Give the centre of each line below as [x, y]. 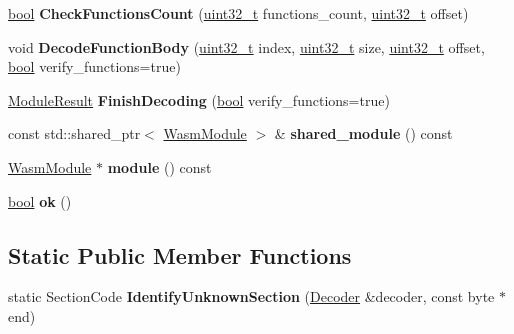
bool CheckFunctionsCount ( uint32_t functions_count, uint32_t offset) [238, 13]
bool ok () [40, 200]
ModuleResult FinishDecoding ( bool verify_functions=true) [199, 99]
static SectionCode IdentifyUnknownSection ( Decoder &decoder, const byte [251, 296]
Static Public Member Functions [180, 254]
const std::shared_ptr [74, 133]
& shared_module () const [363, 133]
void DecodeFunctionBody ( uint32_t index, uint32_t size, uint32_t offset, [246, 46]
